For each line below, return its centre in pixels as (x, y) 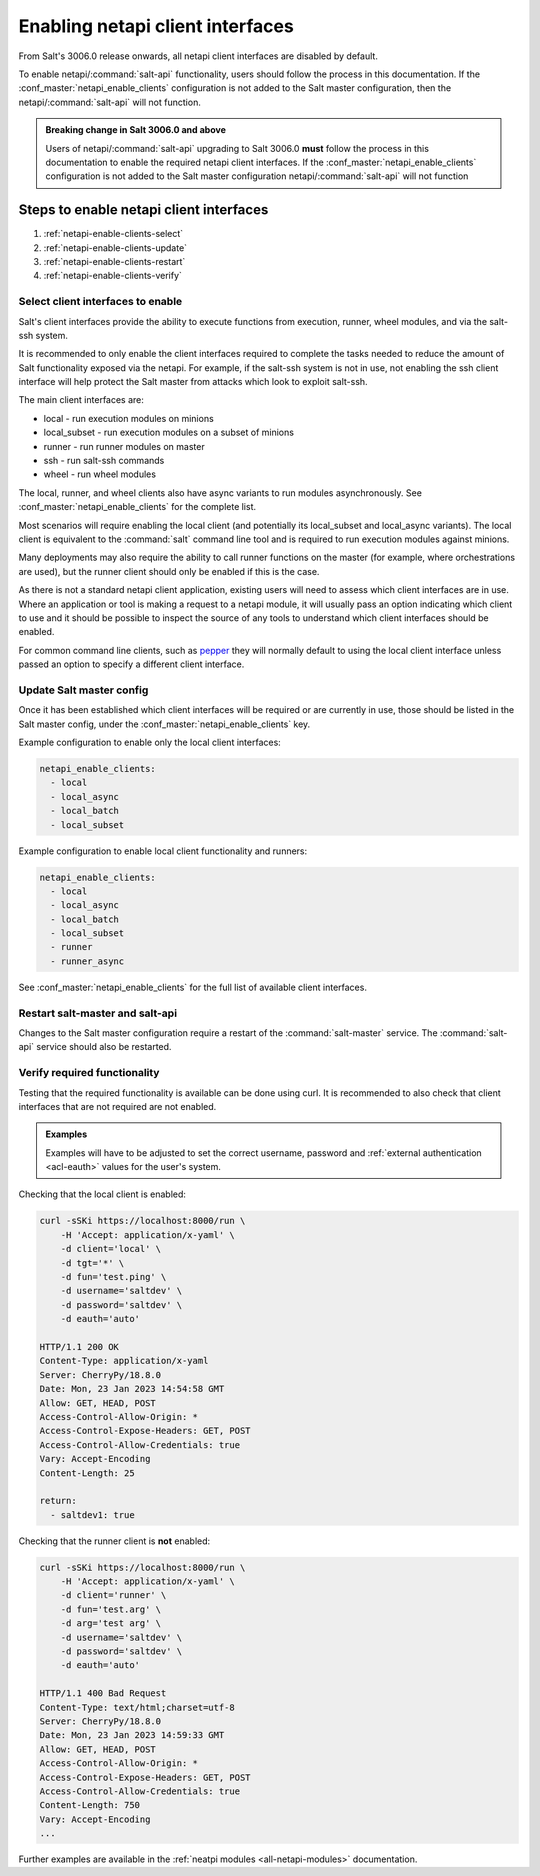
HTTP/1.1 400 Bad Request (103, 1693)
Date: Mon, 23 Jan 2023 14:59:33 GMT (132, 1735)
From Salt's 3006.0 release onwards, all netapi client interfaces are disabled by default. (198, 56)
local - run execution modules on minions (128, 418)
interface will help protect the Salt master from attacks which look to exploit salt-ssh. (193, 382)
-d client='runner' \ (113, 1595)
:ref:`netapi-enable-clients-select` (113, 234)
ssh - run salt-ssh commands (104, 461)
